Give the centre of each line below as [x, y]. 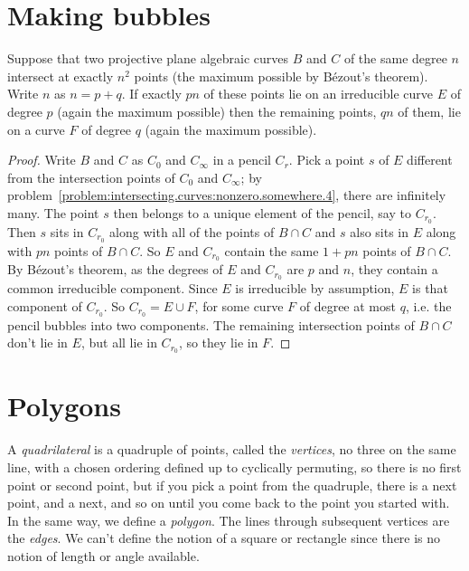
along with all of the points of [192, 231]
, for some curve [239, 305]
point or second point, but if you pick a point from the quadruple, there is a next [232, 485]
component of [45, 305]
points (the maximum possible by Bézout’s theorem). [281, 76]
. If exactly [151, 94]
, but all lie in [119, 343]
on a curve [36, 129]
